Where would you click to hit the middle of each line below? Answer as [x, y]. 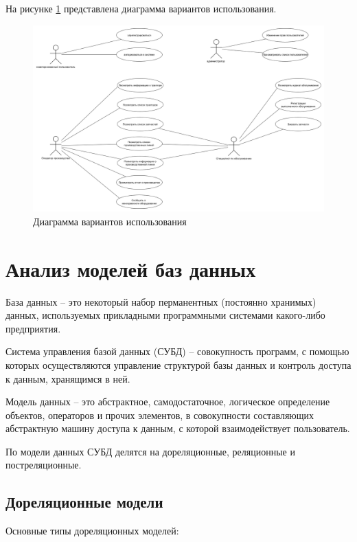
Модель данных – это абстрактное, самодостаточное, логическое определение [168, 402]
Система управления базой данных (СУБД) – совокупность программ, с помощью [177, 351]
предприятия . [33, 328]
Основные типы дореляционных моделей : [92, 531]
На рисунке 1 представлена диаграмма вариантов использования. [141, 8]
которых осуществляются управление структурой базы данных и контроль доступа [178, 364]
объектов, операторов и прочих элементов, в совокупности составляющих [160, 415]
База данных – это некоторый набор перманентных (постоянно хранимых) [161, 301]
